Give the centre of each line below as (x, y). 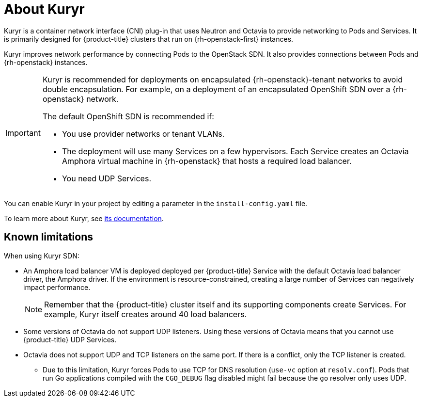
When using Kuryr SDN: (42, 256)
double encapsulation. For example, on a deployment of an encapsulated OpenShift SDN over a (216, 89)
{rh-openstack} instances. (46, 62)
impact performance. (57, 287)
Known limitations (48, 237)
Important (23, 133)
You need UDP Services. (106, 178)
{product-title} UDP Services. (70, 339)
